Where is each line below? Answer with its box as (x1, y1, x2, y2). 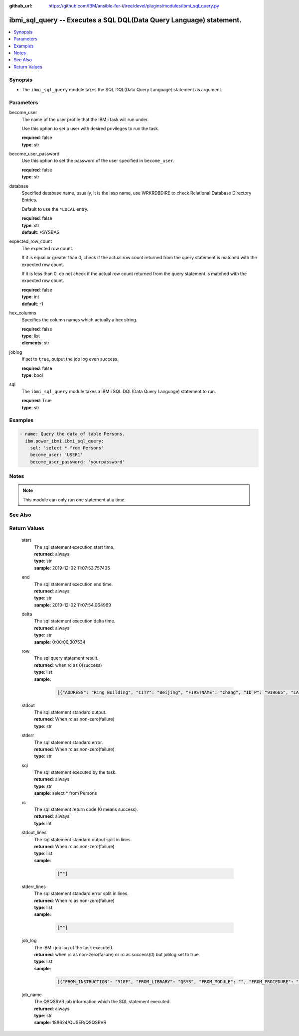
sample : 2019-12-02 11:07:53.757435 (34, 565, 110, 571)
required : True (21, 398, 52, 404)
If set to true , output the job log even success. (21, 356, 119, 362)
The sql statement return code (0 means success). (34, 806, 138, 812)
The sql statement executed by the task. (34, 769, 117, 775)
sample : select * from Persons (34, 790, 97, 796)
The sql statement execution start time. (34, 544, 115, 550)
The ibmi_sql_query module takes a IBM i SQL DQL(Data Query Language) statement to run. (21, 388, 216, 394)
